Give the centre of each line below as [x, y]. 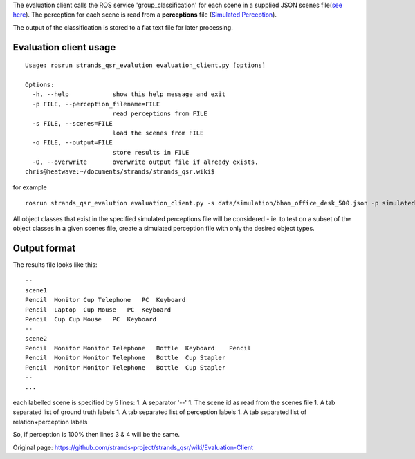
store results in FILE [151, 152]
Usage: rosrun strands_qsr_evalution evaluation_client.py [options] [146, 65]
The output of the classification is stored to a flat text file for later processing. [123, 27]
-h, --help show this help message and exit [129, 94]
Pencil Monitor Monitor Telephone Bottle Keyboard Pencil [138, 348]
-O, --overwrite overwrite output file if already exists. [145, 162]
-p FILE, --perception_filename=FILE [96, 104]
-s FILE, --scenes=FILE [73, 123]
